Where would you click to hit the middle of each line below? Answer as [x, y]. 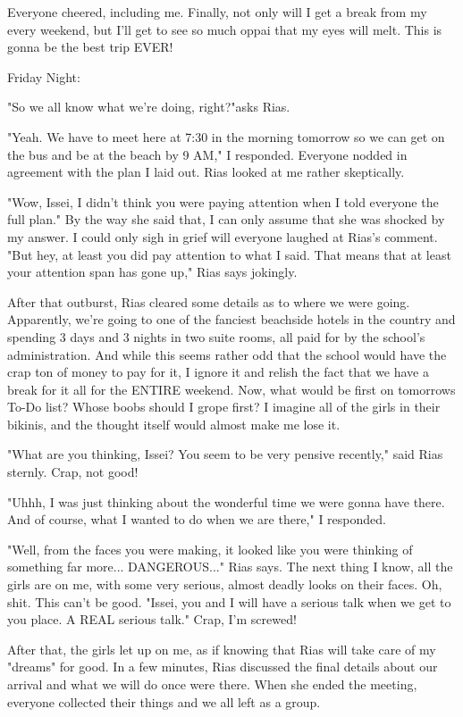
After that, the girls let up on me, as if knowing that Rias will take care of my [222, 649]
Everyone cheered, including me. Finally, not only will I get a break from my [217, 12]
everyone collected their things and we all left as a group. [164, 701]
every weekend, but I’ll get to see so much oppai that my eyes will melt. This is [225, 29]
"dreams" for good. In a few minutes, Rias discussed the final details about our [223, 667]
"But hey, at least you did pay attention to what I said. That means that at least [229, 254]
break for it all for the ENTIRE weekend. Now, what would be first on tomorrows [231, 389]
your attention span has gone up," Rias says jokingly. [152, 272]
